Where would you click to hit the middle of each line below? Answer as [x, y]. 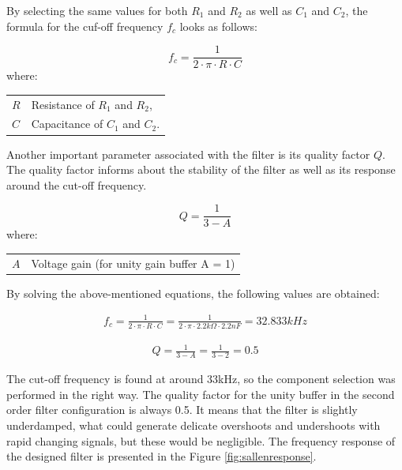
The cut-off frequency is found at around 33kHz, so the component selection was [201, 379]
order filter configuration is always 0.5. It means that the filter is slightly [182, 410]
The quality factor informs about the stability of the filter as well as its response [201, 169]
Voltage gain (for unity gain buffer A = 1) [133, 263]
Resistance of [63, 104]
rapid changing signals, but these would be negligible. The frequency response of [201, 440]
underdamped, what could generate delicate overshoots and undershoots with [193, 425]
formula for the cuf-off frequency [85, 26]
